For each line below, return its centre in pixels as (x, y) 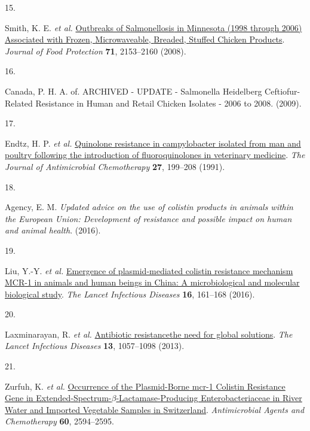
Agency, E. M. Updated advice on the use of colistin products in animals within (149, 207)
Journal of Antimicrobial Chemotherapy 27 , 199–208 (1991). (115, 166)
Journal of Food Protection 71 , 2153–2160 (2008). (96, 51)
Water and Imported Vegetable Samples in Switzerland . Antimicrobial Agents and (155, 409)
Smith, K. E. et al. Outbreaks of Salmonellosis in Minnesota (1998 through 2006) (154, 27)
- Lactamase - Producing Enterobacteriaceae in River (209, 398)
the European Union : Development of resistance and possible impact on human (148, 218)
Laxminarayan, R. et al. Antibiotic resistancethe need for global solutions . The (149, 334)
